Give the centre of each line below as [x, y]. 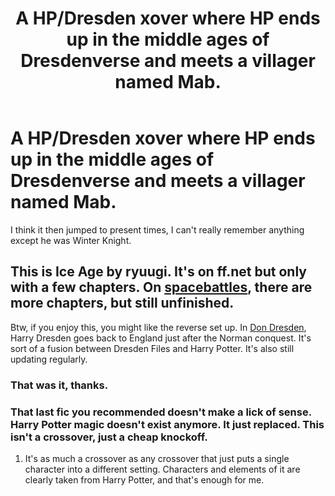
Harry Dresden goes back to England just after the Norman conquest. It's [161, 338]
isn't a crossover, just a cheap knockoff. [109, 437]
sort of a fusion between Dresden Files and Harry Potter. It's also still [152, 348]
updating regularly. [49, 359]
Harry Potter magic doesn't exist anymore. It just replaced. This [167, 424]
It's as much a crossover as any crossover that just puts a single [157, 458]
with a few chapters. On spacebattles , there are [161, 287]
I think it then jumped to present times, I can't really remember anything [157, 229]
